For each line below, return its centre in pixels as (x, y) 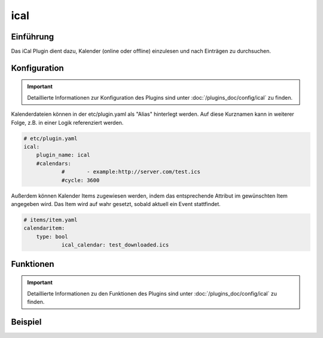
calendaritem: (44, 228)
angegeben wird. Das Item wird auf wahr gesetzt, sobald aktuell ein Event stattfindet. (116, 204)
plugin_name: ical (63, 155)
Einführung (32, 37)
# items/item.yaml (51, 220)
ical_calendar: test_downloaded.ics (115, 245)
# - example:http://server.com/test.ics (131, 172)
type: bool (52, 236)
